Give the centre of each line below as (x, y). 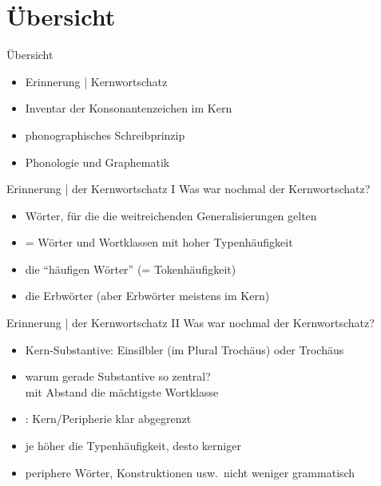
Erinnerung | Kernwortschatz (96, 81)
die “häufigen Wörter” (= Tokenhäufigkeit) (131, 269)
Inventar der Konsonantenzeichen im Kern (129, 108)
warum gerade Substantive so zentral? (118, 376)
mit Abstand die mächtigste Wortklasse (122, 391)
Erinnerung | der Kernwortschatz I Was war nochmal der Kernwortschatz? (189, 189)
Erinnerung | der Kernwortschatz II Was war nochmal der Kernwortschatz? (190, 323)
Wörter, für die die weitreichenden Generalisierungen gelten (171, 215)
